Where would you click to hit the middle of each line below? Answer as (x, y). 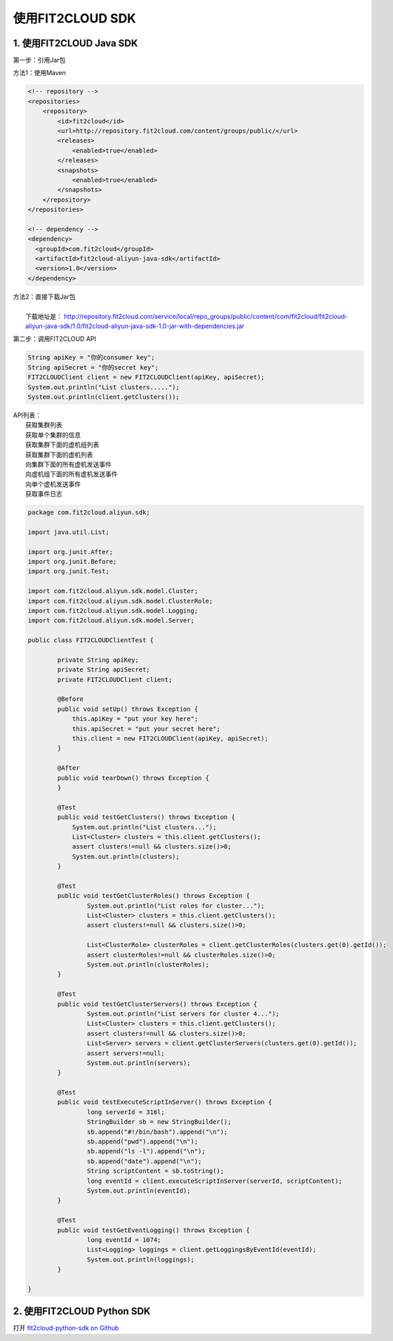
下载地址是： (44, 316)
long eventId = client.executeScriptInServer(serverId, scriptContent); (215, 1181)
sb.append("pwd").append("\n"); (142, 1142)
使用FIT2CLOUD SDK (74, 18)
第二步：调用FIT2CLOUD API (54, 339)
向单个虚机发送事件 (53, 484)
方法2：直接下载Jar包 (44, 296)
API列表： (27, 415)
